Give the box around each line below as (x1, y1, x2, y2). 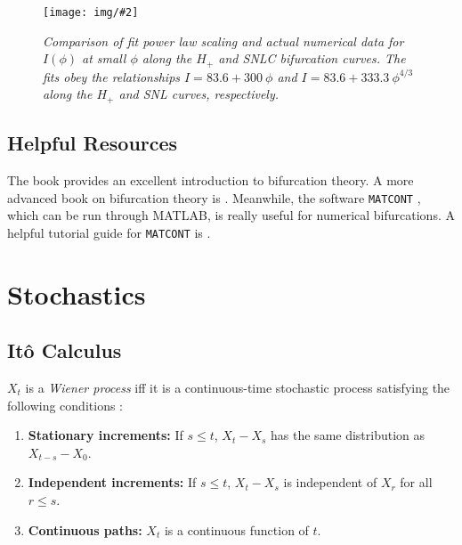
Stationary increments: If (28, 426, 183, 444)
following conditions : (7, 395, 124, 414)
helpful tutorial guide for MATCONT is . (7, 223, 211, 241)
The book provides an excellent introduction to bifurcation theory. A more (7, 170, 414, 189)
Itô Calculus (7, 337, 122, 364)
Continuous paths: (28, 520, 142, 539)
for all (400, 473, 433, 492)
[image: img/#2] (43, 6, 139, 19)
